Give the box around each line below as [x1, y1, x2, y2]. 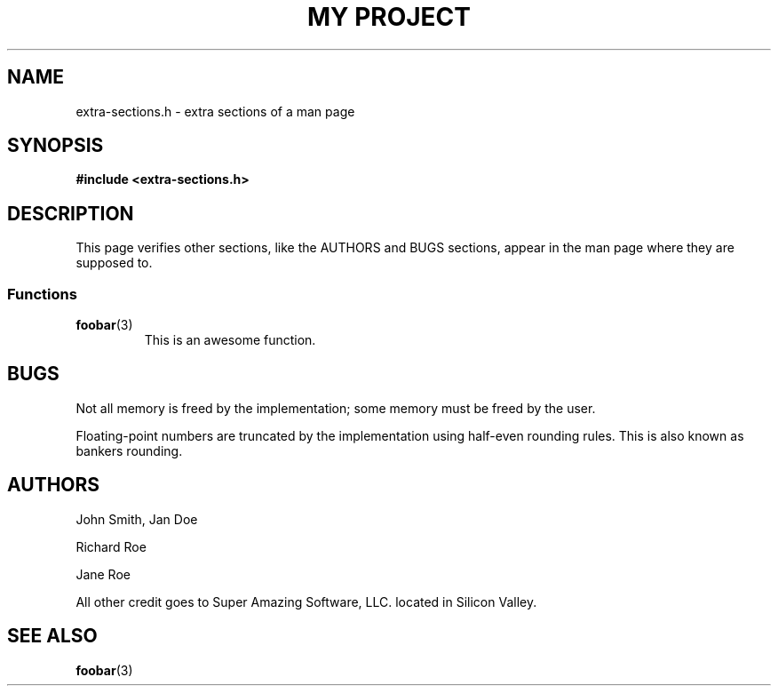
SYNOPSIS [7, 134, 104, 157]
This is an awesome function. [144, 332, 316, 348]
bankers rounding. [75, 442, 183, 458]
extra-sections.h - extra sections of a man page [75, 103, 355, 119]
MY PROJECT [306, 2, 472, 32]
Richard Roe [75, 538, 147, 554]
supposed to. [75, 255, 153, 271]
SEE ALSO [7, 625, 98, 648]
